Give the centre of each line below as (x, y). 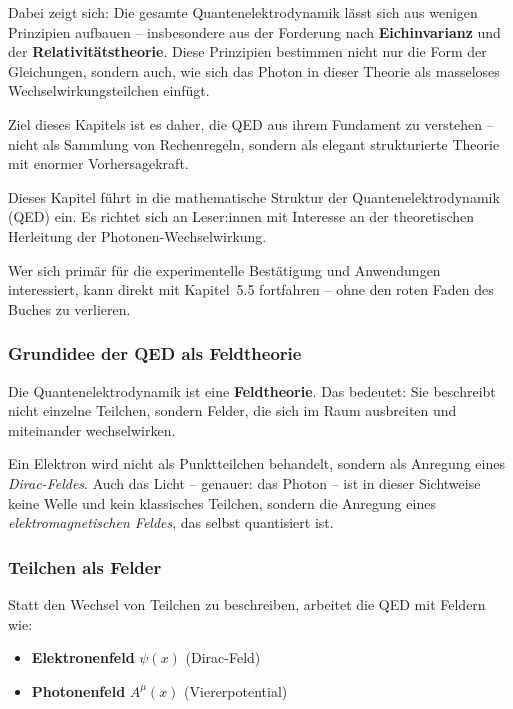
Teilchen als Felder (85, 566)
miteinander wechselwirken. (92, 429)
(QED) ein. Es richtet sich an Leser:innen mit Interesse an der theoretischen (241, 216)
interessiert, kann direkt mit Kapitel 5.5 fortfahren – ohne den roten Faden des (251, 289)
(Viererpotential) (236, 690)
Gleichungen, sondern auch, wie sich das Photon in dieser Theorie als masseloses (254, 70)
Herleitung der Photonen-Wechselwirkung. (137, 235)
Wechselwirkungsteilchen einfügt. (109, 90)
